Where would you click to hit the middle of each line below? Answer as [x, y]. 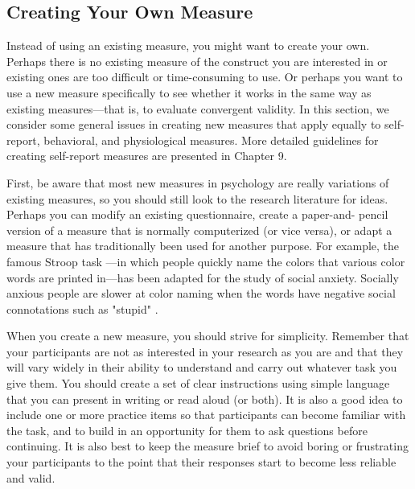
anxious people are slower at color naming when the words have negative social [201, 293]
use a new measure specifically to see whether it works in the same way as [189, 92]
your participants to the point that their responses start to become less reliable [201, 462]
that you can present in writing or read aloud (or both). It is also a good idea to [205, 399]
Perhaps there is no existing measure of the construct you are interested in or [197, 61]
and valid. [31, 477]
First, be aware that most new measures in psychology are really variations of [198, 182]
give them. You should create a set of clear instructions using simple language [198, 383]
